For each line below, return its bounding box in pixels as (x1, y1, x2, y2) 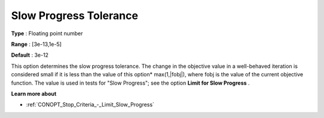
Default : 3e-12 (11, 51, 49, 59)
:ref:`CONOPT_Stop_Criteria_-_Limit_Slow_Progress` (26, 101, 155, 108)
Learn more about (11, 90, 57, 97)
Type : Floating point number (11, 30, 83, 37)
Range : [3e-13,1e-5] (11, 41, 62, 48)
